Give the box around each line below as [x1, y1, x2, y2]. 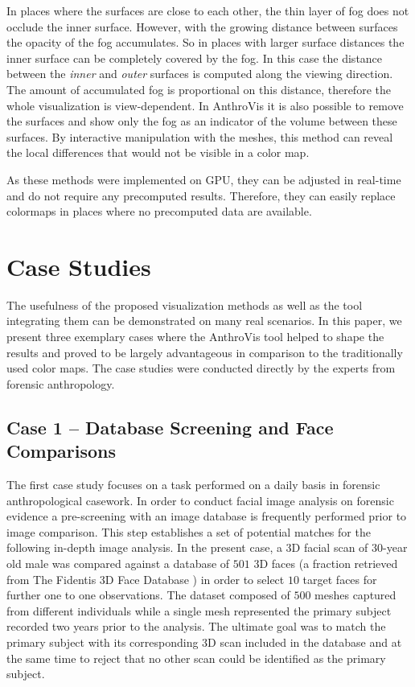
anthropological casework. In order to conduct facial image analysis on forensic [6, 492, 394, 508]
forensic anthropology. [6, 375, 115, 392]
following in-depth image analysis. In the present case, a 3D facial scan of [6, 539, 368, 556]
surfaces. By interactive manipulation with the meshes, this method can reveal [6, 128, 393, 145]
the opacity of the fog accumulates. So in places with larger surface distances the [6, 34, 405, 51]
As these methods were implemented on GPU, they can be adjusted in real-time [6, 171, 401, 187]
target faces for [302, 570, 377, 587]
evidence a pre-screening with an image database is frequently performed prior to [6, 508, 407, 525]
